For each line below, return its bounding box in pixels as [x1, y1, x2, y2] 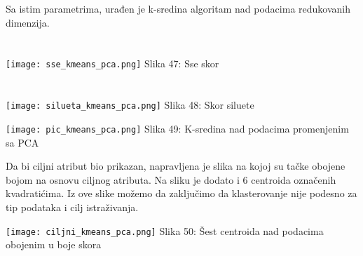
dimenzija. [6, 15, 50, 29]
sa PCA [6, 135, 39, 149]
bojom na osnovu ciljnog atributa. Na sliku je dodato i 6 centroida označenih [6, 172, 336, 187]
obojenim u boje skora [6, 237, 102, 252]
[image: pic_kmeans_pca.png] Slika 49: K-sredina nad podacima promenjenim [6, 121, 349, 135]
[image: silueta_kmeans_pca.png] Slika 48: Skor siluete [6, 97, 254, 112]
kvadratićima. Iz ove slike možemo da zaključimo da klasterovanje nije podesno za [6, 186, 357, 201]
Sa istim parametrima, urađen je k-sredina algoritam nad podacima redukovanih [6, 1, 350, 15]
